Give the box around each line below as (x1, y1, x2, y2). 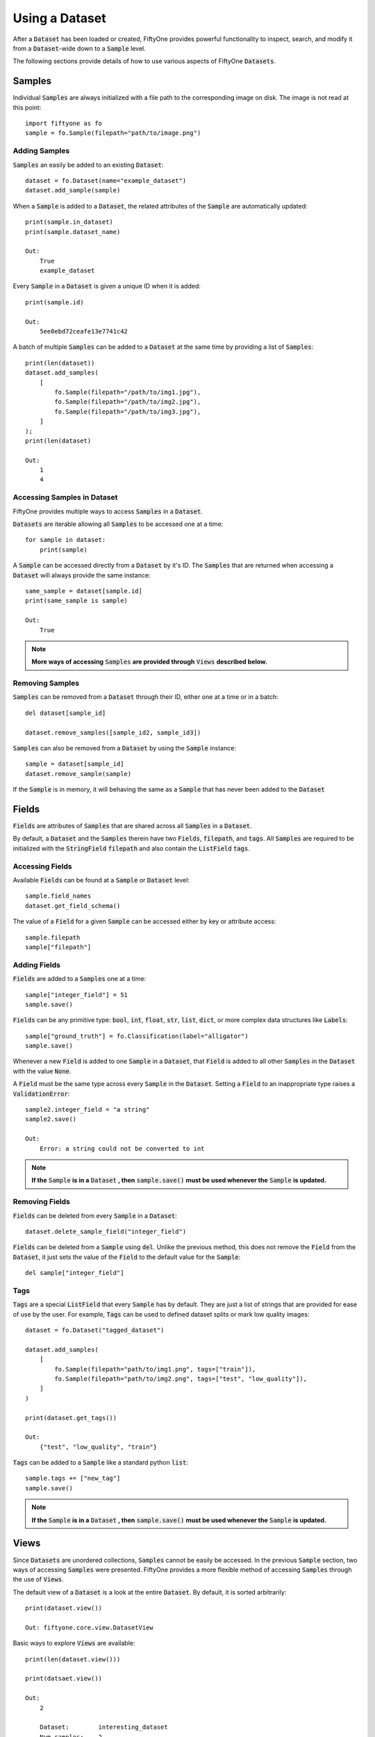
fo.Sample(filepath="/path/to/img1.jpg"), (54, 388, 201, 396)
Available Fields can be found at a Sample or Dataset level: (12, 876, 190, 884)
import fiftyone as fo (25, 120, 103, 128)
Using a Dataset (12, 10, 107, 26)
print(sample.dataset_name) (25, 228, 121, 236)
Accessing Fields (12, 862, 72, 871)
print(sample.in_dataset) (25, 218, 114, 226)
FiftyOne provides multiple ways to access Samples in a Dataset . (12, 507, 203, 516)
